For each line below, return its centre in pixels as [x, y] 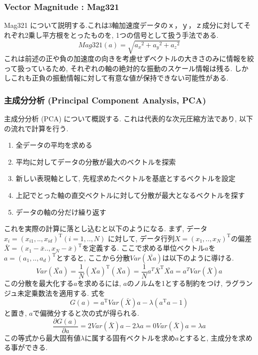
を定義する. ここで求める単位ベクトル [143, 248]
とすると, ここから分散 [93, 257]
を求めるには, [99, 283]
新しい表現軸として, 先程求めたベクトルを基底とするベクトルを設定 [126, 178]
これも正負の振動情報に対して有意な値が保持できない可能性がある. [120, 78]
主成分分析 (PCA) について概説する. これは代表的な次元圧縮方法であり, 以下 [129, 118]
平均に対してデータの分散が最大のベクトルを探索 [96, 161]
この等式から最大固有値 [42, 337]
